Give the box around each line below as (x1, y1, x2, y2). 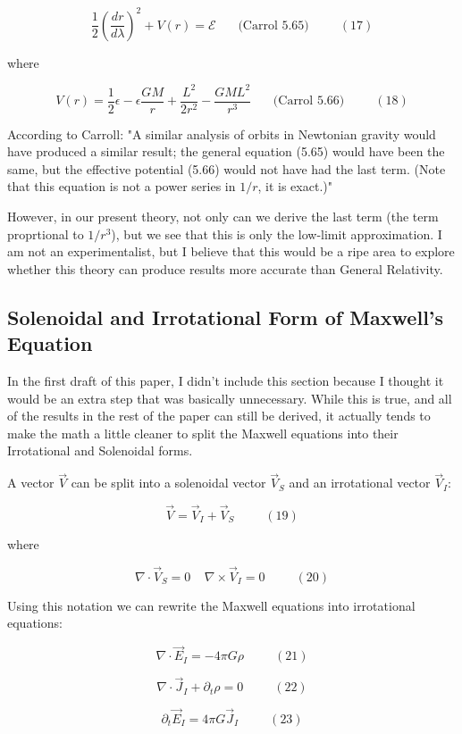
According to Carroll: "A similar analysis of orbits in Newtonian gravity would (7, 124, 436, 143)
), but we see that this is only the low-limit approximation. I (111, 224, 442, 243)
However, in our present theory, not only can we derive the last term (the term (7, 207, 439, 226)
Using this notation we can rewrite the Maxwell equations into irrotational (7, 596, 416, 614)
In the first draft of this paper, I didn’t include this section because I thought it (7, 371, 444, 389)
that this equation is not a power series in (7, 177, 236, 196)
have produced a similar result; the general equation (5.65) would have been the (7, 142, 445, 161)
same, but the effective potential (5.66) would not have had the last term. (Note (7, 159, 446, 178)
